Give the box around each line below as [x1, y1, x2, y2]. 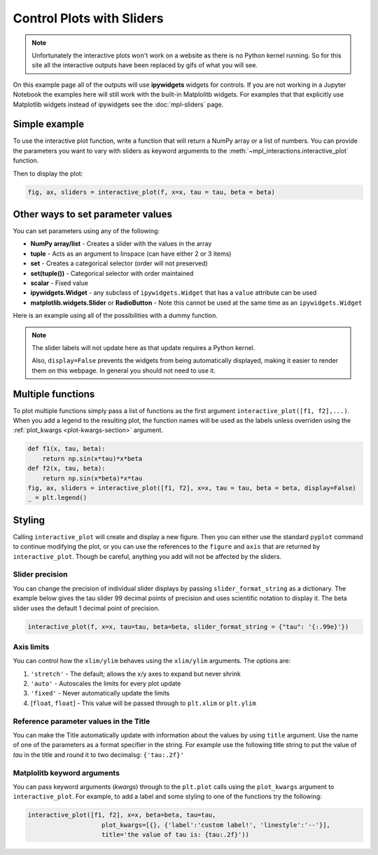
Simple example [13, 118, 85, 130]
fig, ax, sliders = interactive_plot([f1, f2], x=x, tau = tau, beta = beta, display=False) [27, 484, 356, 492]
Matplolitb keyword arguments [13, 767, 120, 777]
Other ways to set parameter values [13, 208, 173, 220]
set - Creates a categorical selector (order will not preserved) [30, 259, 208, 267]
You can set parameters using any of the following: [13, 227, 160, 235]
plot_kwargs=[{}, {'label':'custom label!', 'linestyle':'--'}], [101, 821, 330, 829]
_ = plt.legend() [27, 494, 87, 502]
